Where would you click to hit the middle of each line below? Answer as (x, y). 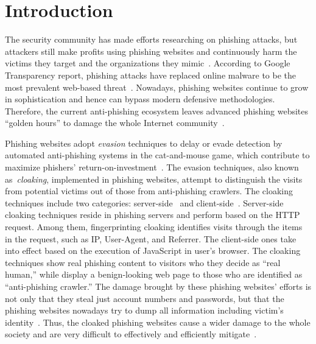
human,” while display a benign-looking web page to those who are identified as (154, 274)
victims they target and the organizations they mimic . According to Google (148, 63)
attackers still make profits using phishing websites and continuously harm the (151, 51)
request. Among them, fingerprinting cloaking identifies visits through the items (154, 227)
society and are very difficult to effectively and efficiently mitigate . (131, 334)
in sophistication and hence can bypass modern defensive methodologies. (140, 99)
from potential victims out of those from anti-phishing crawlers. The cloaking (149, 191)
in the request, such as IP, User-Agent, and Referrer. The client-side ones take (151, 238)
